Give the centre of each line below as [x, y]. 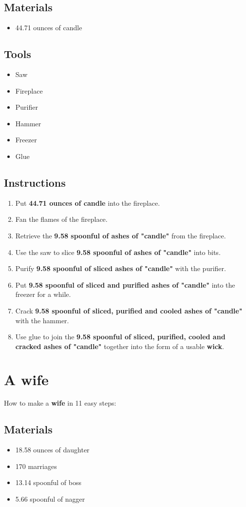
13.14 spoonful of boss [48, 482]
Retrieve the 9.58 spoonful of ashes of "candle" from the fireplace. [121, 235]
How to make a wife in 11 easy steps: [60, 403]
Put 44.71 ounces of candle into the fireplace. [88, 203]
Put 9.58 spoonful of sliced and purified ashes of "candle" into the [125, 284]
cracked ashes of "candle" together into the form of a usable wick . [120, 346]
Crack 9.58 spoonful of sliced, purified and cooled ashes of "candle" [129, 310]
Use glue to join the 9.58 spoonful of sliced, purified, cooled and [120, 337]
